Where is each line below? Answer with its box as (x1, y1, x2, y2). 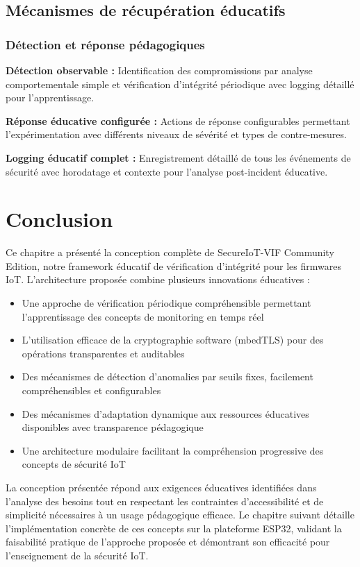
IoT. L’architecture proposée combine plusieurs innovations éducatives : (6, 272, 310, 287)
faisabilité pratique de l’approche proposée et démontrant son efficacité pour (6, 534, 330, 549)
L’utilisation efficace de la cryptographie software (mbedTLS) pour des (22, 332, 324, 347)
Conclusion (6, 205, 113, 233)
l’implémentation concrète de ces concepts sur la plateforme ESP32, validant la (6, 521, 342, 535)
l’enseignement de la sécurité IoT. (6, 548, 149, 562)
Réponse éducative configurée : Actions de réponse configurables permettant (6, 113, 350, 128)
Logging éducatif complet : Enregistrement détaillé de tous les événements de (6, 150, 351, 164)
